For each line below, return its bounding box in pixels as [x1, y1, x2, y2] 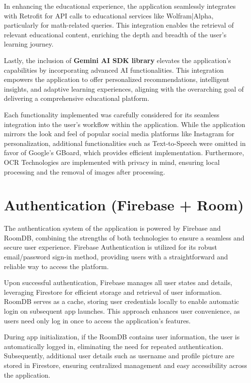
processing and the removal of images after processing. [4, 166, 165, 176]
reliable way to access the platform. [4, 261, 109, 271]
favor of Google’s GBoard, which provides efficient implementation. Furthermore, [4, 147, 244, 158]
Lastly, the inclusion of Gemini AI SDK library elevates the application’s [4, 55, 231, 65]
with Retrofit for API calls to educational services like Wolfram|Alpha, [4, 10, 214, 20]
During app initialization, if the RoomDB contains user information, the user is [4, 332, 240, 342]
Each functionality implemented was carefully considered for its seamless [4, 109, 220, 119]
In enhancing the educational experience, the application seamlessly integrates [4, 1, 236, 11]
